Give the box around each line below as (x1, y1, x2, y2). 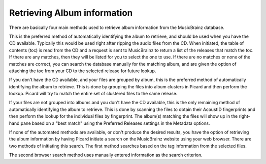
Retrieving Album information (9, 7, 133, 18)
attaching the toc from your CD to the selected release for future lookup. (9, 68, 156, 74)
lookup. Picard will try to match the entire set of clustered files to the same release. (9, 91, 178, 97)
